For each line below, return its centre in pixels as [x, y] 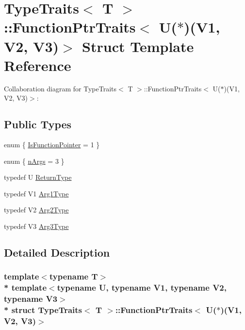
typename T [73, 276]
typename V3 [31, 299]
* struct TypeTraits [43, 310]
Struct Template [138, 46]
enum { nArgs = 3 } [34, 161]
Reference [38, 65]
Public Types [38, 124]
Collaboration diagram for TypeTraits [60, 88]
